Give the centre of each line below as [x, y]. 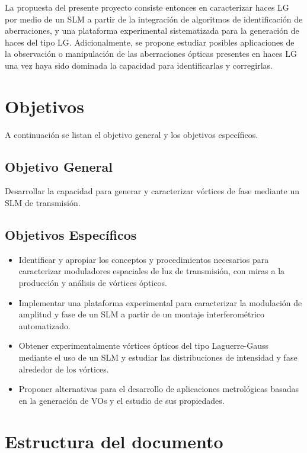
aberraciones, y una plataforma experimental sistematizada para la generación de [152, 30]
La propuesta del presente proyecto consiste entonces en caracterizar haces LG [147, 7]
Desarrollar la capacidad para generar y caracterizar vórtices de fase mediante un [152, 191]
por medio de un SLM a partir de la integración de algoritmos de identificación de [154, 19]
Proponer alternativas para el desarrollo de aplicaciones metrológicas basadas [159, 389]
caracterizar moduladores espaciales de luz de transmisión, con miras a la [152, 271]
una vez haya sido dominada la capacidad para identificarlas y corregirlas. [139, 65]
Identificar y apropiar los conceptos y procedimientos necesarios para [144, 259]
